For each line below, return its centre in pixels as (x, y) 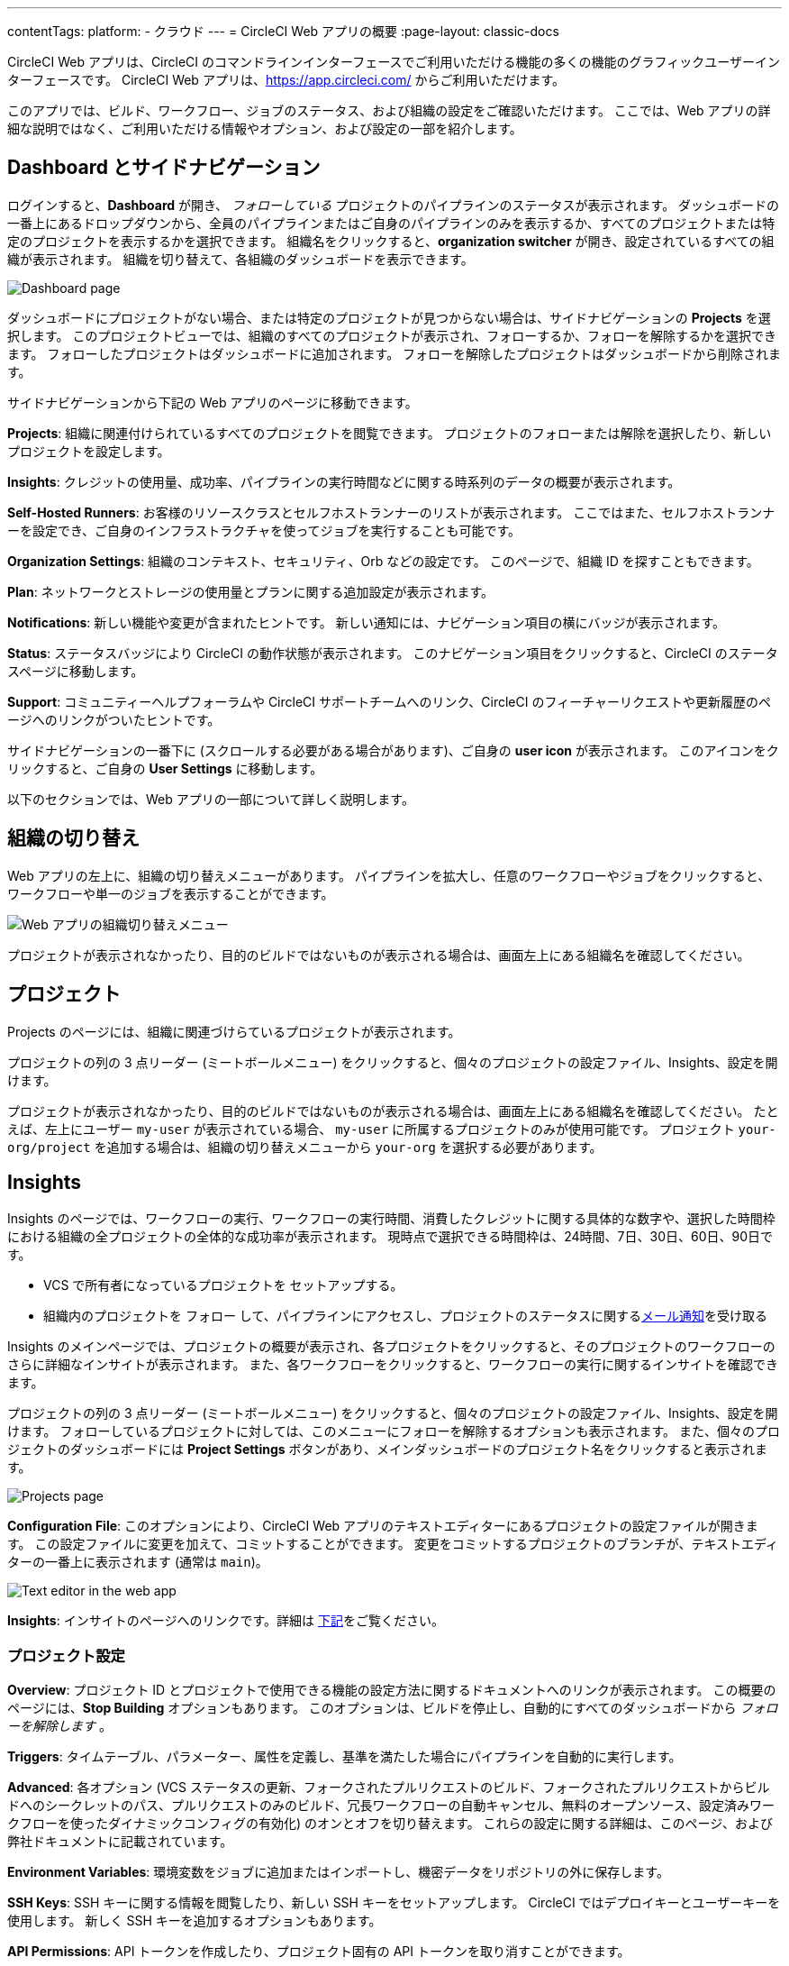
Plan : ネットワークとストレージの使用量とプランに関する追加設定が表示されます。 (251, 591)
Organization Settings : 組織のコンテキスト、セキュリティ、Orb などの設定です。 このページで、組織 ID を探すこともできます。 (383, 561)
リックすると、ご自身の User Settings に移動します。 (165, 768)
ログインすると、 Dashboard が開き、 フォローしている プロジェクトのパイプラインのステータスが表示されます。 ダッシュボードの (394, 205)
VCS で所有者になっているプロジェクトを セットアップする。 (223, 1285)
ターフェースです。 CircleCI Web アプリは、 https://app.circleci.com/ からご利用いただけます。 (286, 80)
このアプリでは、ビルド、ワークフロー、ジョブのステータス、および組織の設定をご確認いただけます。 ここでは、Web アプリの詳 (389, 110)
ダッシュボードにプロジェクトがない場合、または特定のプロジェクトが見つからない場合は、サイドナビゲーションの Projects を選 (389, 317)
